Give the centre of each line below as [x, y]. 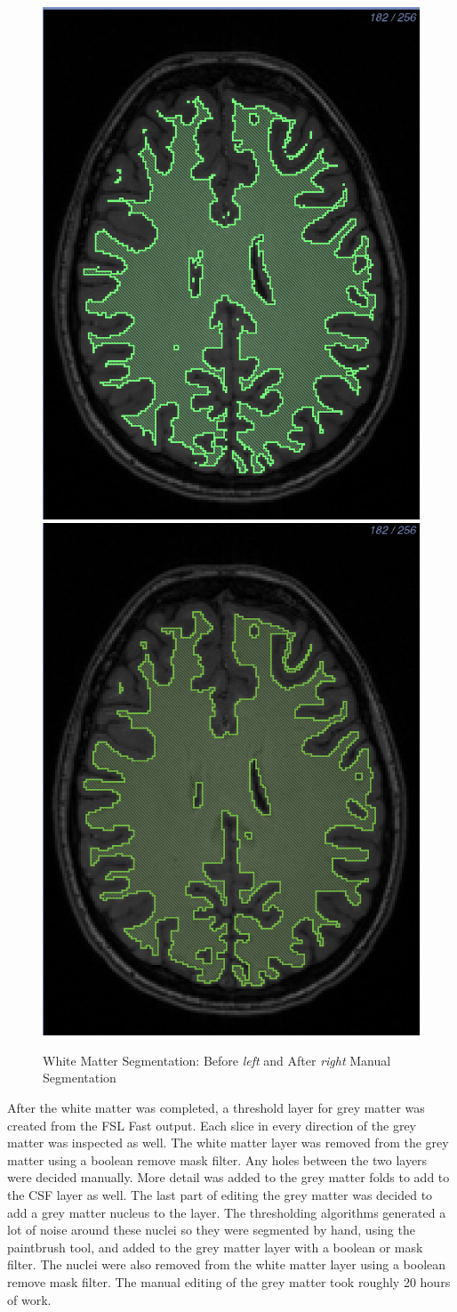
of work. [29, 1299]
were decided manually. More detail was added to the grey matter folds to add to [228, 1177]
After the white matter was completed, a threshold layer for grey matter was [216, 1108]
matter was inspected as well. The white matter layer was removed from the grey [228, 1143]
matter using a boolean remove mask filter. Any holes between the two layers [217, 1159]
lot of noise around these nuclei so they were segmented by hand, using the [211, 1230]
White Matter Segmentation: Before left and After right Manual [217, 1060]
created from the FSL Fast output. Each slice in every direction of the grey [212, 1125]
